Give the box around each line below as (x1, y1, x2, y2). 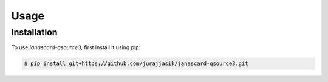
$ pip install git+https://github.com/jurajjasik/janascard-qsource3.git (24, 60, 248, 67)
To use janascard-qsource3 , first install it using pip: (11, 44, 141, 51)
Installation (11, 27, 58, 38)
